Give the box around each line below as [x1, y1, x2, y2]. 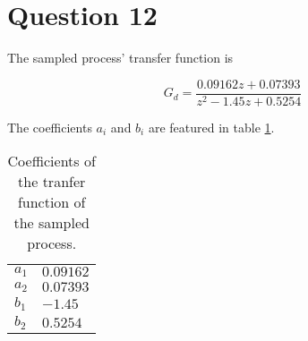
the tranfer [18, 171, 86, 192]
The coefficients [7, 117, 92, 136]
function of [17, 192, 86, 213]
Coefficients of [7, 150, 96, 172]
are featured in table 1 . [148, 117, 275, 136]
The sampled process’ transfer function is [7, 48, 234, 67]
